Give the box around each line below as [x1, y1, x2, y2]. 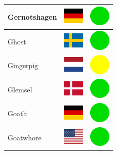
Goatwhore [8, 132, 42, 143]
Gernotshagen [8, 11, 57, 22]
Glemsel [8, 84, 32, 94]
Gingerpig [8, 60, 38, 71]
